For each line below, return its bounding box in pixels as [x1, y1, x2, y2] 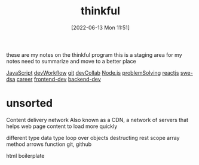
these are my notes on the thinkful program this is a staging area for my [6, 51, 182, 58]
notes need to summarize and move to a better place [6, 57, 136, 65]
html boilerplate [6, 152, 45, 159]
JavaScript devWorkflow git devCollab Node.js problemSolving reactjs [6, 69, 179, 76]
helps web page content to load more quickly [6, 123, 118, 130]
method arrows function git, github [6, 140, 92, 148]
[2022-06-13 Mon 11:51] [71, 24, 130, 31]
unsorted [6, 97, 53, 110]
